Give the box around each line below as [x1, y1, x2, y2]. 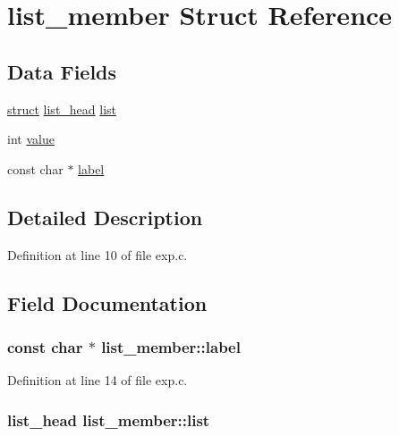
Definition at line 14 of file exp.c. [7, 371, 188, 390]
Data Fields [7, 57, 117, 85]
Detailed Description [7, 203, 203, 231]
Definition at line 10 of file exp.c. [7, 245, 188, 264]
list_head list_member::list [7, 408, 210, 431]
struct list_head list [7, 99, 117, 118]
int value [7, 130, 55, 148]
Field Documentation [7, 289, 208, 316]
